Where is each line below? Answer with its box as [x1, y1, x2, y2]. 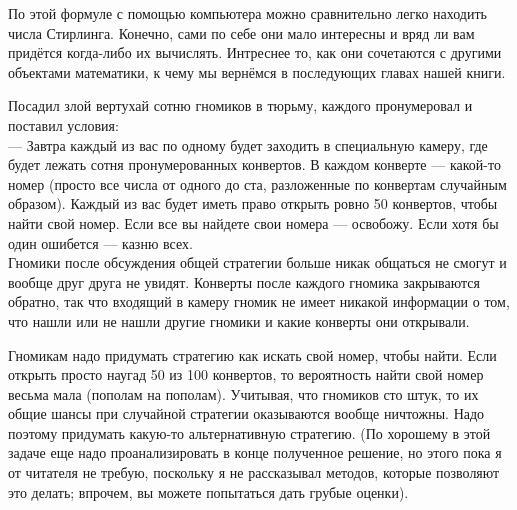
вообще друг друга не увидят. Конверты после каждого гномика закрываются [8, 271, 480, 292]
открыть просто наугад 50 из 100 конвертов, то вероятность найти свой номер [8, 364, 484, 385]
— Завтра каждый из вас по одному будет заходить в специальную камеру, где [8, 134, 488, 155]
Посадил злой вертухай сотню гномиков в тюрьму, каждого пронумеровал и [8, 95, 473, 116]
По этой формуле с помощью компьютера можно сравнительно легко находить [8, 3, 487, 23]
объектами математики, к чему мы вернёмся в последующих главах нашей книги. [8, 61, 506, 82]
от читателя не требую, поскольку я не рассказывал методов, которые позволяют [8, 462, 500, 483]
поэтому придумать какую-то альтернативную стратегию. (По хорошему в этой [8, 422, 491, 443]
